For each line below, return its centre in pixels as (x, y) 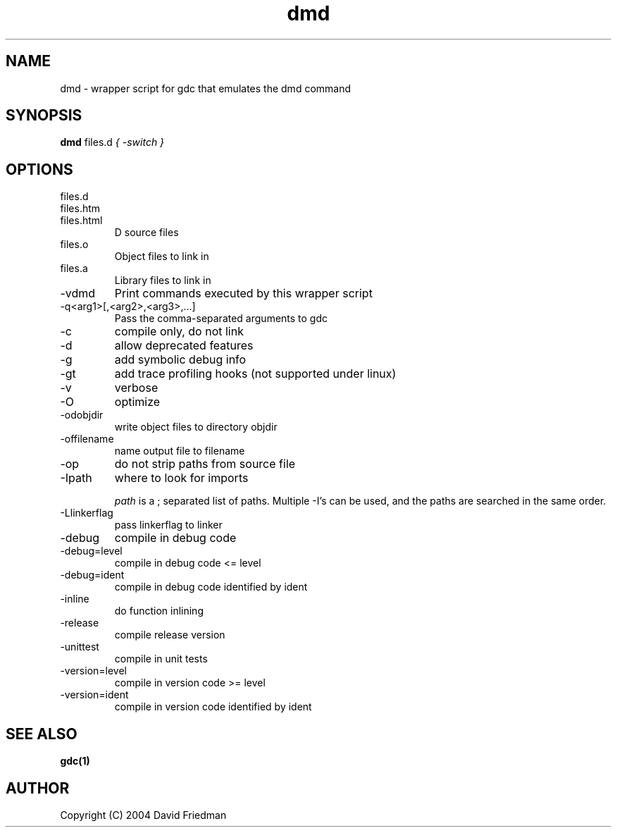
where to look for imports (181, 478)
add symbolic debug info (180, 360)
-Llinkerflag (87, 513)
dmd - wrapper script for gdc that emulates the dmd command (206, 88)
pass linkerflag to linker (168, 525)
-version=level (93, 671)
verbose (136, 388)
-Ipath (76, 478)
